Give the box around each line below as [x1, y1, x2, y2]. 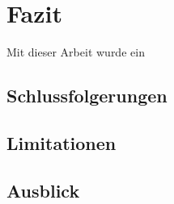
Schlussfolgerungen [6, 83, 168, 108]
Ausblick [6, 177, 80, 202]
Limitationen [6, 130, 117, 155]
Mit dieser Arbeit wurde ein [6, 44, 145, 60]
